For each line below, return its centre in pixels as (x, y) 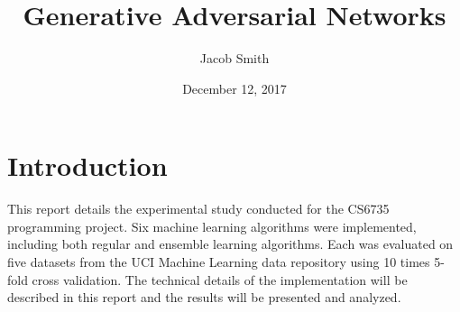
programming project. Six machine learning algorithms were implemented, (212, 226)
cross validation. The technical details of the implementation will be (220, 279)
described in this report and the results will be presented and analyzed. (204, 297)
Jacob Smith (235, 58)
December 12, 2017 (235, 88)
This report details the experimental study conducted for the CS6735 (198, 209)
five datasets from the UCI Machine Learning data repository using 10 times (219, 262)
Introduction (87, 165)
